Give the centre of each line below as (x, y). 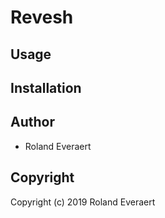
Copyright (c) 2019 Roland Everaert (83, 202)
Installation (46, 87)
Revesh (42, 17)
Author (32, 122)
